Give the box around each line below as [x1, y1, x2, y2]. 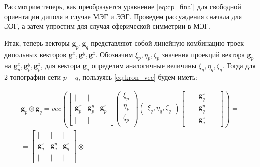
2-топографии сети [4, 72, 61, 82]
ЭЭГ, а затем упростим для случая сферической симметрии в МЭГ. [4, 21, 210, 31]
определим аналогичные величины [91, 60, 197, 71]
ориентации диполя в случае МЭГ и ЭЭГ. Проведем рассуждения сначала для [4, 11, 242, 21]
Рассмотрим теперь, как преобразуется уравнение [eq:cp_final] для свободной [4, 1, 241, 11]
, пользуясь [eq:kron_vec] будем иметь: [78, 72, 197, 82]
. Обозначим [95, 49, 133, 59]
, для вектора [40, 60, 81, 71]
